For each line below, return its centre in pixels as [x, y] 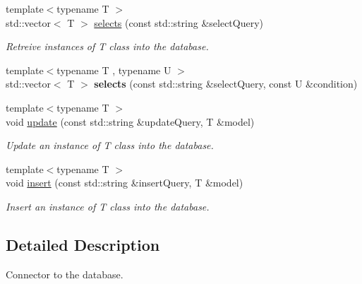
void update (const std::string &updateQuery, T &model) [130, 121]
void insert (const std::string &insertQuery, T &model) [125, 183]
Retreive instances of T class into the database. [107, 46]
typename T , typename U [114, 70]
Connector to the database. [65, 274]
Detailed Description [83, 244]
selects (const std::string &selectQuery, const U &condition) [226, 84]
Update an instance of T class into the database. [110, 145]
